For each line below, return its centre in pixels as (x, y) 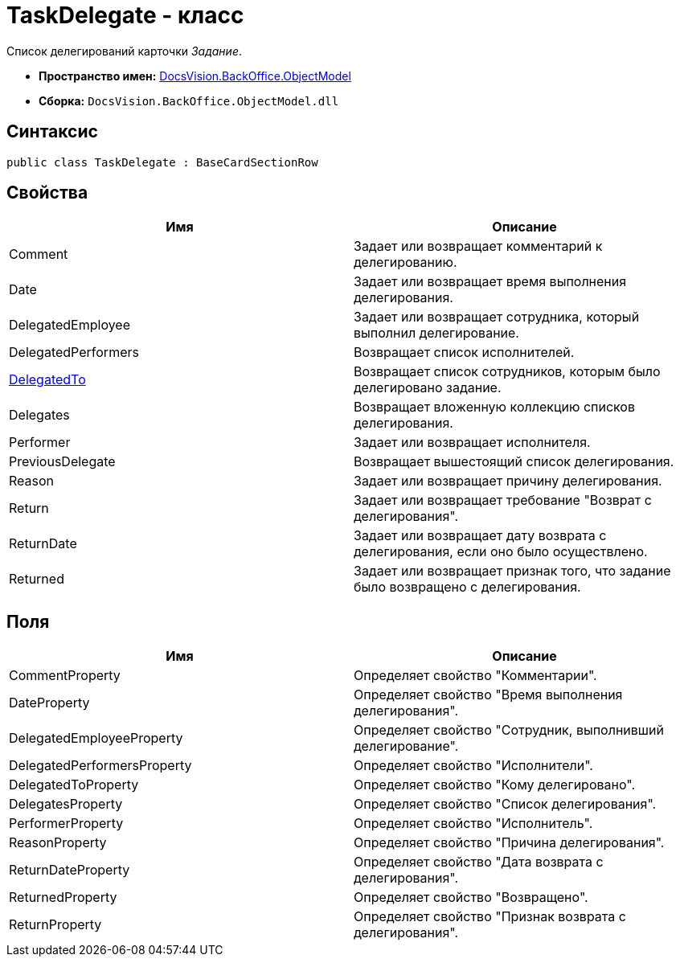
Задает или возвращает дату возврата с (480, 536)
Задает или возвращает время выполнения (490, 282)
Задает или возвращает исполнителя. (472, 443)
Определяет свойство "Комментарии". (475, 676)
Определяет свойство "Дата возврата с (479, 862)
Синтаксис (52, 132)
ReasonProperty (58, 843)
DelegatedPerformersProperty (100, 766)
